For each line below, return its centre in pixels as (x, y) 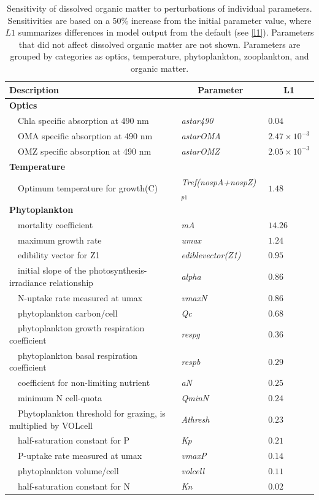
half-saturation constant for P (74, 440)
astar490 (197, 121)
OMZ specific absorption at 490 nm (84, 151)
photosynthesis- (118, 270)
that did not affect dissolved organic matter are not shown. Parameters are (159, 44)
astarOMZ (200, 151)
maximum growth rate (60, 240)
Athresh (195, 419)
